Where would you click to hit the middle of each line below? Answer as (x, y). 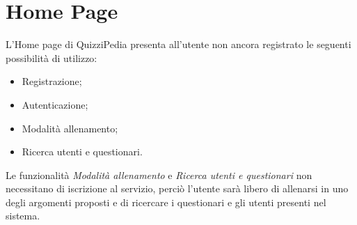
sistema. (23, 216)
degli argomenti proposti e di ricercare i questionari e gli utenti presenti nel (166, 202)
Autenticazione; (55, 104)
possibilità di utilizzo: (51, 57)
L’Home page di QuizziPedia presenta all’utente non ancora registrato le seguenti (178, 44)
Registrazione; (52, 81)
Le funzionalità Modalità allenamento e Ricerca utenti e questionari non (159, 174)
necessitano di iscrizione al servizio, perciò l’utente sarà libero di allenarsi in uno (177, 188)
